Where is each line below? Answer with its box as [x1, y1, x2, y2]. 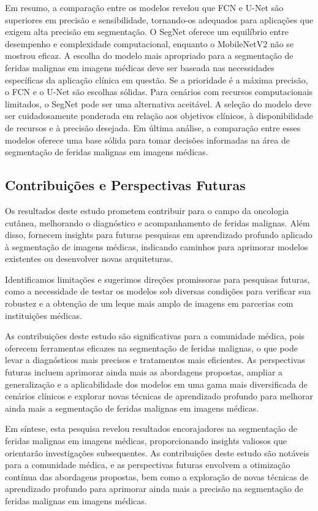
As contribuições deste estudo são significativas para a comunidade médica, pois [5, 329, 305, 342]
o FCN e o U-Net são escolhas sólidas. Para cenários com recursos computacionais [5, 85, 313, 98]
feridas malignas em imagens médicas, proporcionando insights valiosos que [5, 434, 287, 447]
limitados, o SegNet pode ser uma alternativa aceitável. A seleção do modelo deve [5, 97, 311, 110]
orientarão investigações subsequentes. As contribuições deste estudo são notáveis [5, 446, 309, 459]
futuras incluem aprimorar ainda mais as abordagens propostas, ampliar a [5, 366, 283, 378]
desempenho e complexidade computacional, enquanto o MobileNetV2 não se [5, 37, 294, 50]
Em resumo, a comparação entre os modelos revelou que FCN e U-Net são [5, 1, 284, 13]
